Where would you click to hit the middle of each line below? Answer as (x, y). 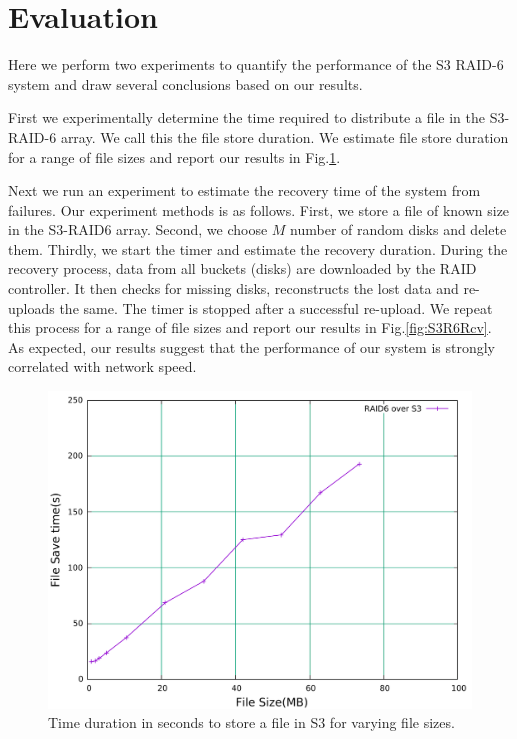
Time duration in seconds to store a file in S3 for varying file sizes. (251, 722)
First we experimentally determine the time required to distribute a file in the (246, 117)
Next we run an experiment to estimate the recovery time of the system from (244, 190)
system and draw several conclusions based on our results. (185, 83)
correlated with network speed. (102, 366)
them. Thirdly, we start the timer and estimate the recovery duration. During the (258, 248)
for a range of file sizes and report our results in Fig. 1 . (174, 156)
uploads (31, 307)
